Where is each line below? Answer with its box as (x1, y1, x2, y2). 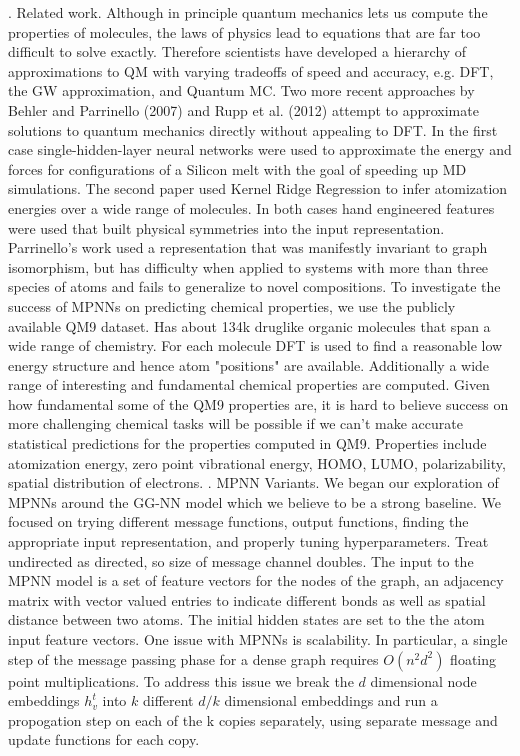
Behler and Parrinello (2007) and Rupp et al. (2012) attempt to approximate (8, 99, 479, 120)
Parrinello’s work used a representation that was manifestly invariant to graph (8, 237, 488, 258)
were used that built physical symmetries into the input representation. (8, 217, 445, 238)
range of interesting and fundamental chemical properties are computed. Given (8, 374, 490, 395)
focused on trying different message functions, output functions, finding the (8, 511, 469, 532)
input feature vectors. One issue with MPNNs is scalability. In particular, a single (8, 629, 508, 649)
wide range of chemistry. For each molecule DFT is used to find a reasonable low (8, 335, 503, 356)
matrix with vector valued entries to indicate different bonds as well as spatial (8, 589, 486, 610)
